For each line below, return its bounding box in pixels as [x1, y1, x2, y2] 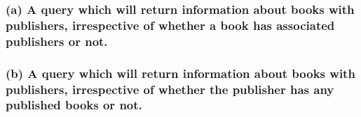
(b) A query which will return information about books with [6, 64, 355, 81]
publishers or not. [6, 32, 108, 49]
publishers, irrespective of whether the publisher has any [6, 80, 334, 97]
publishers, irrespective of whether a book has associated [6, 16, 335, 33]
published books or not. [6, 96, 142, 114]
